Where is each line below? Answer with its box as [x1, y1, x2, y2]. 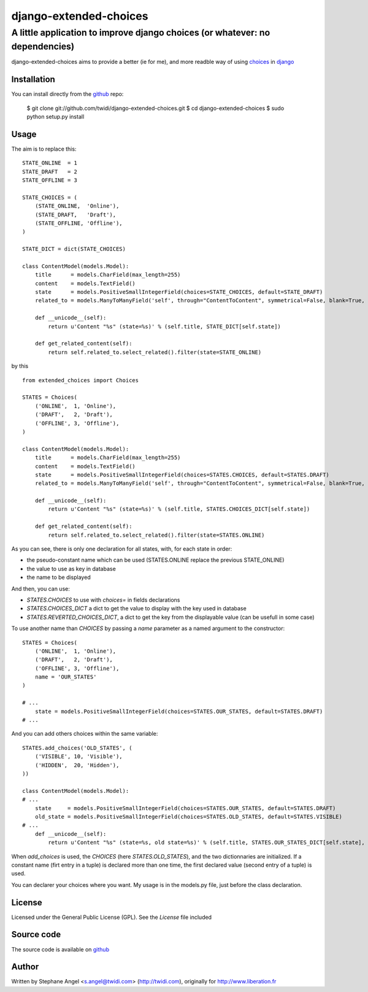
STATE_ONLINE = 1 [22, 160, 78, 167]
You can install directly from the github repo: [11, 90, 124, 98]
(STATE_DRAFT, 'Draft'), [34, 211, 117, 218]
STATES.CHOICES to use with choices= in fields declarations [26, 596, 180, 604]
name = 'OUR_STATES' [34, 674, 97, 680]
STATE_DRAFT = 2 [22, 168, 78, 175]
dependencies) [11, 41, 75, 52]
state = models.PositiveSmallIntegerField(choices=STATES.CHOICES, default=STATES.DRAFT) [34, 471, 329, 478]
